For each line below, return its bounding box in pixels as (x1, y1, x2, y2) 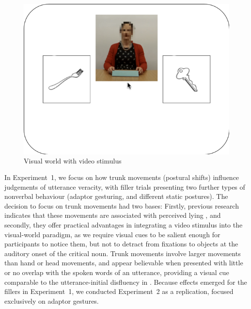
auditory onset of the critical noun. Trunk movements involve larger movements (4, 248, 241, 258)
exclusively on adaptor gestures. (4, 295, 99, 306)
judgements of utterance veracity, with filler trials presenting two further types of (4, 181, 245, 192)
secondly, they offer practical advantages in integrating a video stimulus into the (4, 219, 243, 229)
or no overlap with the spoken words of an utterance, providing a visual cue (4, 267, 229, 277)
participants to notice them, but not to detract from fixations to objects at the (4, 239, 238, 249)
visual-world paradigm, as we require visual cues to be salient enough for (4, 229, 220, 239)
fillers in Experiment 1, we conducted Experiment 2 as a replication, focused (4, 286, 234, 296)
